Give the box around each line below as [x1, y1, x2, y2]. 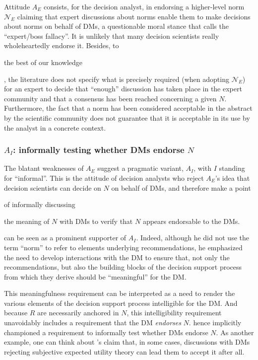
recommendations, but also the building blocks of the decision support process [4, 262, 242, 272]
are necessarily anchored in [37, 307, 119, 318]
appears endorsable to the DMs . [142, 216, 240, 226]
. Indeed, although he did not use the [136, 232, 249, 243]
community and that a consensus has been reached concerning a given [4, 93, 217, 103]
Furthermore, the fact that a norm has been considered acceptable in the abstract [4, 103, 253, 113]
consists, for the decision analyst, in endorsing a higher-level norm [43, 1, 245, 11]
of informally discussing [4, 199, 75, 210]
